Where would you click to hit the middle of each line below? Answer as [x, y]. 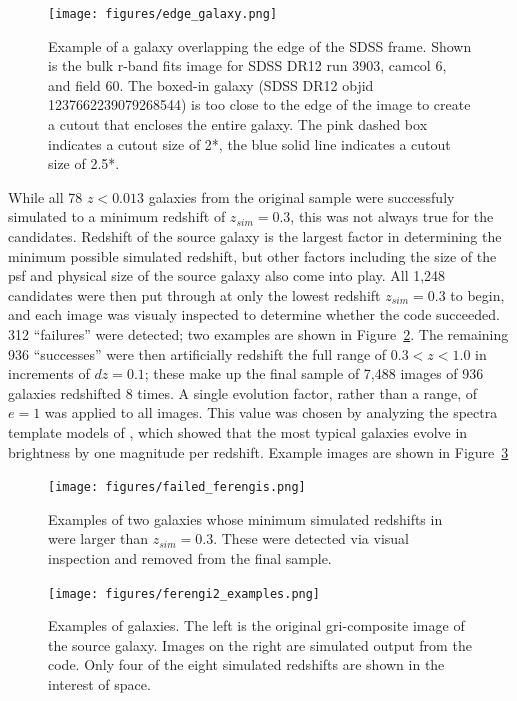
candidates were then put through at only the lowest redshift [194, 294]
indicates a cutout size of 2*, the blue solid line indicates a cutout [249, 143]
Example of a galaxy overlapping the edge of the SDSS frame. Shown [260, 45]
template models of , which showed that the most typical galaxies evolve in [238, 431]
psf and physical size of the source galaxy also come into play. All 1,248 [227, 275]
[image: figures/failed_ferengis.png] [177, 487]
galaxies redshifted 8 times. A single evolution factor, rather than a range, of [243, 392]
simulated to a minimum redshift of [117, 216]
